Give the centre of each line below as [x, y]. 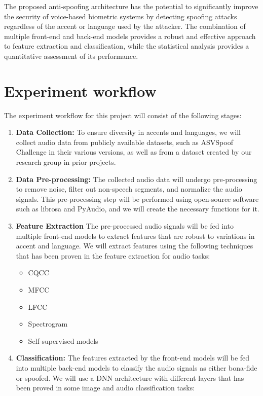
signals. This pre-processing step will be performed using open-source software [137, 199]
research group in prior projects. [66, 162]
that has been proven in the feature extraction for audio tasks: [113, 255]
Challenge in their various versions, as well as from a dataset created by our [134, 152]
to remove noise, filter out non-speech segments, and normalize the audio [129, 189]
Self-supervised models [63, 340]
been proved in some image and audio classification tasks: [105, 388]
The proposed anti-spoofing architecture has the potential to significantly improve [131, 6]
